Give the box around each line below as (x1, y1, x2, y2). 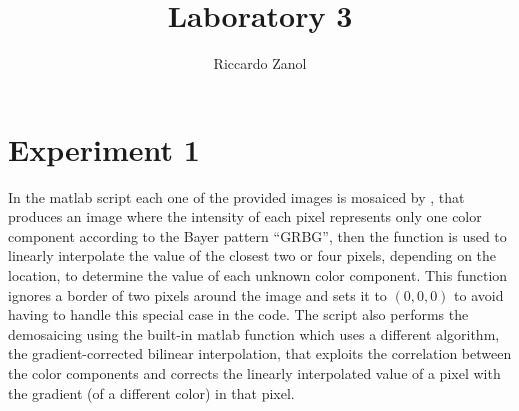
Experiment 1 (8, 128, 200, 169)
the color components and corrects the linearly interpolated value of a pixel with (8, 363, 501, 383)
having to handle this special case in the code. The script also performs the (8, 304, 469, 325)
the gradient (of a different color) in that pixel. (8, 382, 295, 403)
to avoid (454, 284, 504, 305)
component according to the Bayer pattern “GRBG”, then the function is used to (8, 225, 507, 246)
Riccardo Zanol (213, 53, 307, 74)
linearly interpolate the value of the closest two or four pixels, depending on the (8, 245, 497, 266)
